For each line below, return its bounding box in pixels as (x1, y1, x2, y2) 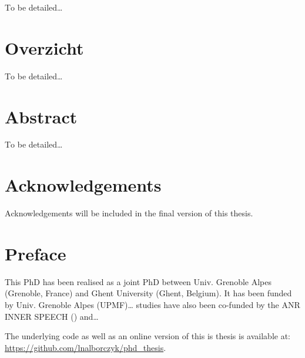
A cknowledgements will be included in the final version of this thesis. (5, 207, 253, 219)
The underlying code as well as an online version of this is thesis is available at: (5, 330, 290, 342)
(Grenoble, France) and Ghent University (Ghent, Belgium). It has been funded (5, 287, 292, 299)
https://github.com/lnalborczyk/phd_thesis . (5, 341, 166, 353)
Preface (5, 241, 66, 265)
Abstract (5, 104, 78, 128)
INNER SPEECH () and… (5, 310, 99, 322)
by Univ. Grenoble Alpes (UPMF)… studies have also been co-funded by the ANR (5, 299, 300, 311)
